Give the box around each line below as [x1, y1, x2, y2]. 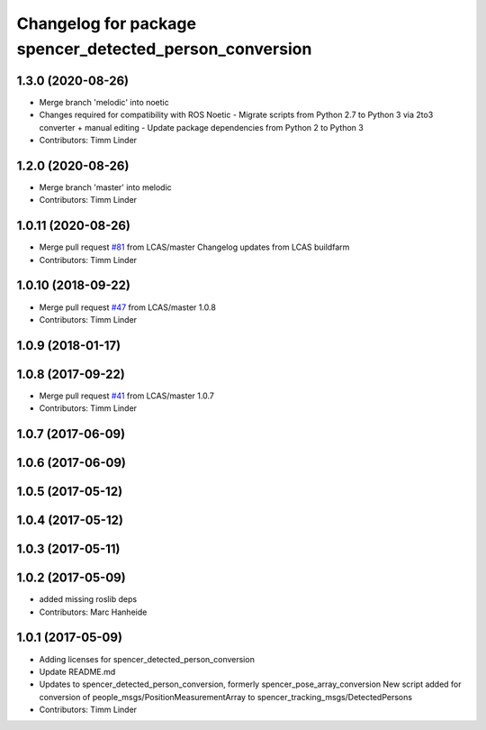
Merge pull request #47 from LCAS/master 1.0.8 [39, 302, 216, 313]
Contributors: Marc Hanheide [39, 607, 148, 617]
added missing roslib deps [39, 594, 138, 605]
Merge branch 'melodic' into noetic [39, 96, 170, 107]
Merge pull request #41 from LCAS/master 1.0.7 [39, 390, 215, 401]
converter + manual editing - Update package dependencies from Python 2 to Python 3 [39, 122, 364, 132]
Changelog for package [16, 14, 197, 33]
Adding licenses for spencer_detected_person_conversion [39, 653, 256, 664]
